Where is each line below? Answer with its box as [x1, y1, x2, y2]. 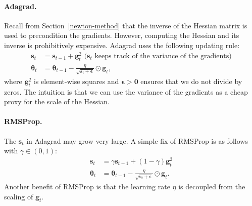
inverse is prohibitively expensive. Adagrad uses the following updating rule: [4, 39, 240, 50]
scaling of [4, 191, 33, 201]
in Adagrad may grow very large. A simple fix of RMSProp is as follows [26, 135, 248, 146]
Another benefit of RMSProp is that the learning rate [4, 181, 170, 191]
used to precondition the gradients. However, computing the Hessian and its [4, 30, 239, 40]
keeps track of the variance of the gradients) [94, 52, 232, 60]
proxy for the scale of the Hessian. [4, 96, 110, 107]
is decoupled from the [178, 181, 245, 191]
